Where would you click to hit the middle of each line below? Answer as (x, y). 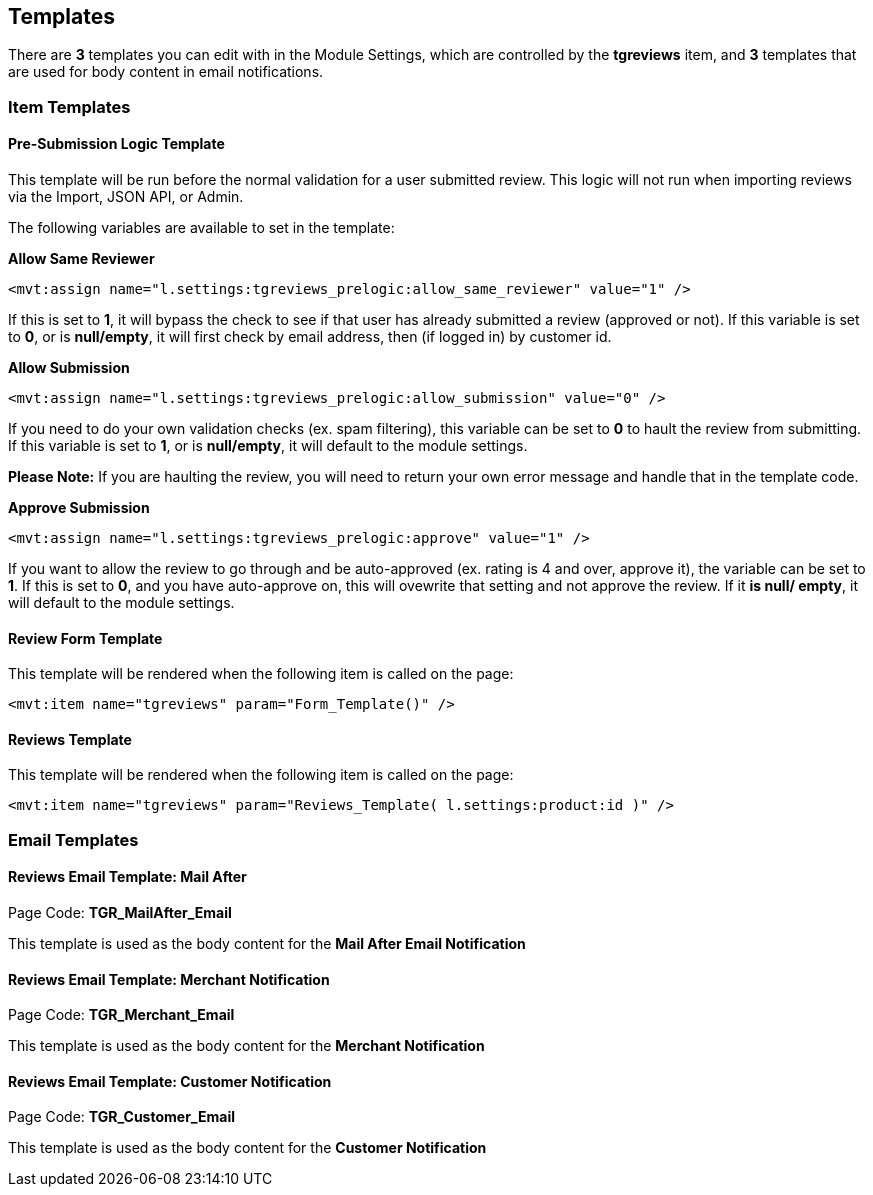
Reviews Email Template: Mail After (127, 877)
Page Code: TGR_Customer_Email (121, 1117)
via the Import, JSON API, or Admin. (126, 197)
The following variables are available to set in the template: (201, 228)
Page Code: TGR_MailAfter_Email (120, 913)
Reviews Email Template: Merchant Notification (169, 979)
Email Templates (73, 839)
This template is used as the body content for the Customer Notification (247, 1148)
